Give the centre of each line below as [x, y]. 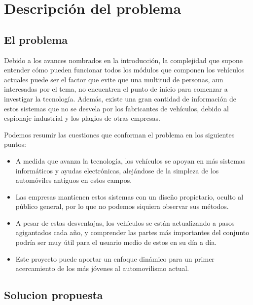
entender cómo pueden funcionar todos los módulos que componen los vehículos [124, 70]
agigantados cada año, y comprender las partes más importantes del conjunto [132, 232]
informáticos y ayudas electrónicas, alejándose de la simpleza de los [117, 170]
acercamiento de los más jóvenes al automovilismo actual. [102, 268]
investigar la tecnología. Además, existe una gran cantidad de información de [120, 98]
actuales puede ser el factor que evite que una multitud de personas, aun [114, 79]
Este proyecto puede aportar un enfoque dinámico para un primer [115, 258]
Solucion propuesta [54, 295]
